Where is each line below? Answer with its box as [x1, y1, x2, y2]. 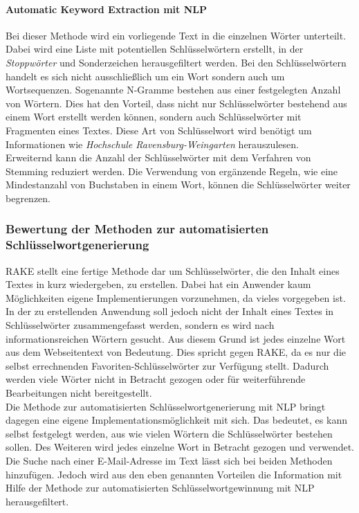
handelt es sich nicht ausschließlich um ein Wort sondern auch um [6, 69, 285, 83]
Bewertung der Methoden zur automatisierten [6, 220, 269, 237]
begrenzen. [6, 190, 50, 205]
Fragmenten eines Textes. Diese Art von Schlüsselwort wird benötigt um [6, 123, 312, 137]
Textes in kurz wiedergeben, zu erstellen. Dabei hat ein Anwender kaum [6, 277, 311, 291]
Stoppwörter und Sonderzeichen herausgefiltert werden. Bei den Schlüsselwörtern [6, 55, 347, 69]
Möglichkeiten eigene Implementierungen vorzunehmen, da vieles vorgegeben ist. [6, 290, 346, 305]
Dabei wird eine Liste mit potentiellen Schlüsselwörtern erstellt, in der [6, 42, 304, 56]
